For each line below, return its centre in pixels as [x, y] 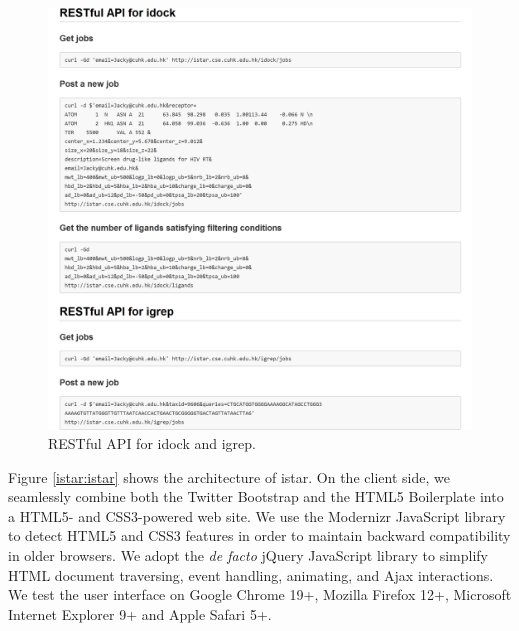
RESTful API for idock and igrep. [152, 443]
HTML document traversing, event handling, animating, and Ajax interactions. [251, 574]
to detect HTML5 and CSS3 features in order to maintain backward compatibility [259, 535]
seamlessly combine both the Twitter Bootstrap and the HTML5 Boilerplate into [256, 496]
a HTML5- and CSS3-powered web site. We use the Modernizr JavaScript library [257, 515]
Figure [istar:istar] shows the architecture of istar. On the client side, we [229, 476]
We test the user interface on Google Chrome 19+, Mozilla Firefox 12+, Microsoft [260, 594]
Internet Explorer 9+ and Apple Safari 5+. [140, 613]
